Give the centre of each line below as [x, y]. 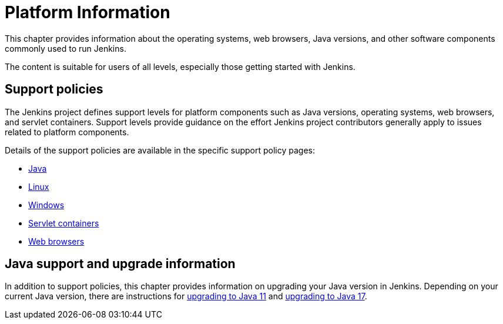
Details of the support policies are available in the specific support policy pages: [160, 150]
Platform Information [88, 12]
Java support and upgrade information [120, 264]
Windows [46, 205]
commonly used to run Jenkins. [66, 48]
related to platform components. [67, 132]
